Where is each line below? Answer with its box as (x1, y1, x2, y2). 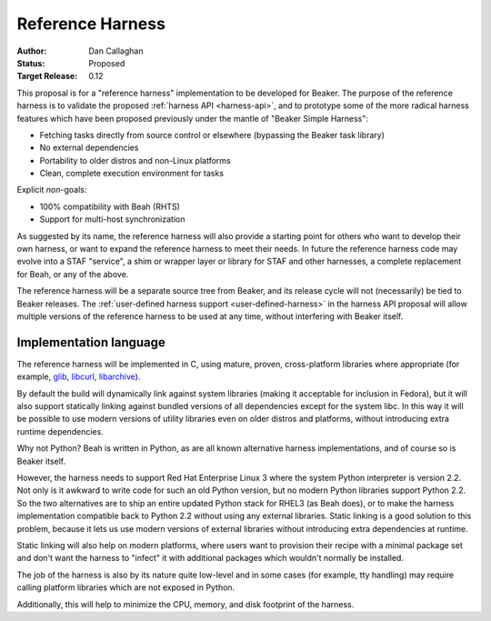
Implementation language (16, 335, 165, 350)
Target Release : (16, 71, 78, 82)
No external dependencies (39, 142, 139, 154)
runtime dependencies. (16, 426, 104, 436)
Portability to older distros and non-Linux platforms (39, 155, 231, 165)
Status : (16, 57, 45, 68)
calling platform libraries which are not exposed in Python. (16, 582, 235, 593)
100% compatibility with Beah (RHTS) (39, 201, 181, 212)
